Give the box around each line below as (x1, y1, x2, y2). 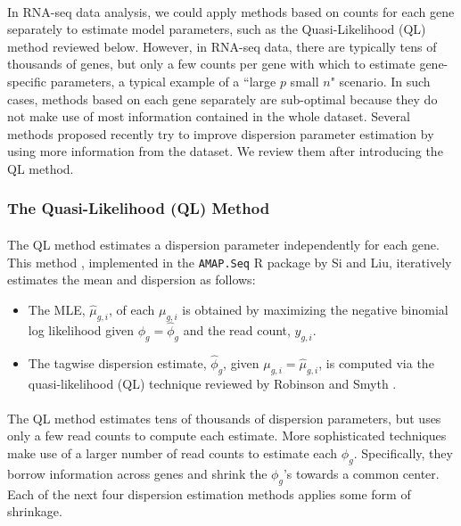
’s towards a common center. (283, 464, 440, 482)
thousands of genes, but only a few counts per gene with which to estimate (7, 54, 416, 73)
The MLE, (28, 300, 86, 318)
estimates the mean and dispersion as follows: (7, 270, 256, 289)
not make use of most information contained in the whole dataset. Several (7, 107, 410, 126)
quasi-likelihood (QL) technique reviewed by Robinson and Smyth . (28, 374, 397, 392)
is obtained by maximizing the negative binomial (182, 300, 449, 318)
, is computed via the (318, 353, 434, 372)
